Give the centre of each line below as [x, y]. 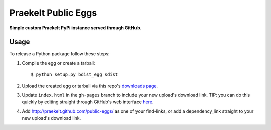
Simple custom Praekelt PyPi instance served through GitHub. [75, 28]
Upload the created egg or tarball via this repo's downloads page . [90, 86]
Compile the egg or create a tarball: [58, 63]
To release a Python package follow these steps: [59, 54]
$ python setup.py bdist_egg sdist [75, 75]
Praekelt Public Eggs [53, 13]
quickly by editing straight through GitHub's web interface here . [88, 102]
